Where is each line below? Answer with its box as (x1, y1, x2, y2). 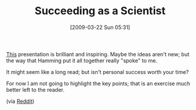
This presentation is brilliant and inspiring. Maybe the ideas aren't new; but (6, 50, 189, 57)
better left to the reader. (6, 86, 64, 93)
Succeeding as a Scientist (35, 4, 166, 18)
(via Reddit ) (6, 98, 35, 105)
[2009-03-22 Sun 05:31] (70, 24, 130, 31)
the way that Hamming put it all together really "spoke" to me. (6, 57, 158, 64)
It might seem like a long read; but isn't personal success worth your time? (6, 68, 189, 75)
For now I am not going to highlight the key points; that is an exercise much (6, 80, 191, 87)
